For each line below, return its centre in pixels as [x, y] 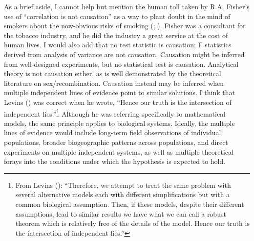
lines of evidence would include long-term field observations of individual [113, 132]
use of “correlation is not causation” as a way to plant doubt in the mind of [117, 16]
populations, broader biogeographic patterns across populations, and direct [116, 142]
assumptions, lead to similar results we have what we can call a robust [121, 213]
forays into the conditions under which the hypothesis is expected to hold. [115, 161]
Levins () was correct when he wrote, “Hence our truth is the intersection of [118, 102]
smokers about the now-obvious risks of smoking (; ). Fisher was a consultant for [125, 26]
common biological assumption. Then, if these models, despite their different [130, 204]
